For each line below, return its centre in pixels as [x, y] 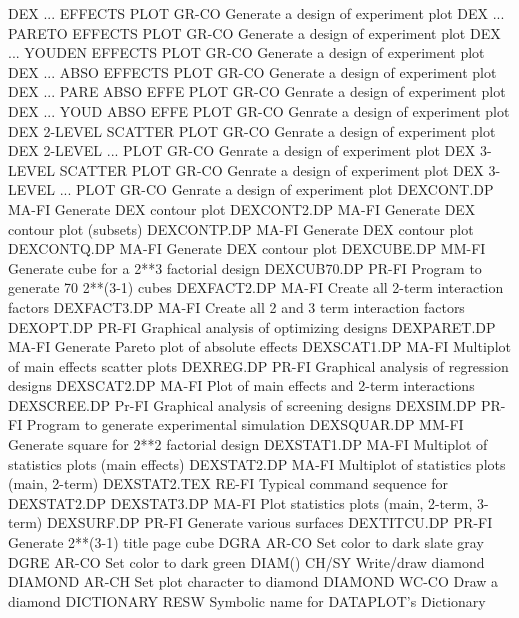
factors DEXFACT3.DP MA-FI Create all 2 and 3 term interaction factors [236, 306]
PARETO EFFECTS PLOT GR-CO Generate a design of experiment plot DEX [254, 32]
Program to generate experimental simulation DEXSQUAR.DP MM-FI [245, 424]
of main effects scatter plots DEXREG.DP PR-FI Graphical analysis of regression [258, 365]
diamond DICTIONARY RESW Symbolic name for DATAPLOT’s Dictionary [247, 600]
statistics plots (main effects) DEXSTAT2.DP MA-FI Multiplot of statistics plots [257, 463]
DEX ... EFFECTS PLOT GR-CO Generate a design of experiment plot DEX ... [256, 13]
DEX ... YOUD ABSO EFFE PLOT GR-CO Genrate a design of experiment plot [259, 110]
